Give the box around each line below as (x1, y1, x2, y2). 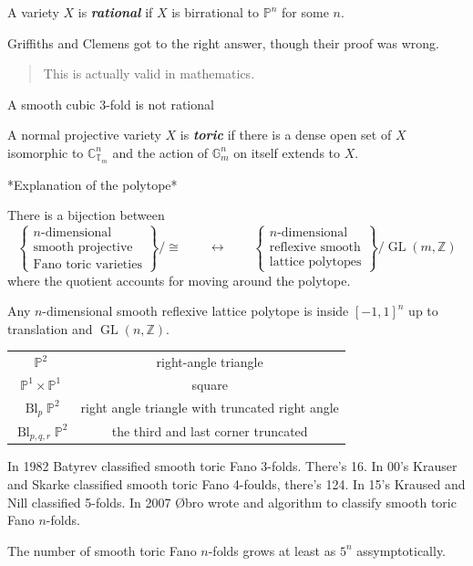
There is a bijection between (7, 205, 165, 225)
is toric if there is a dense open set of (180, 125, 392, 144)
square (191, 374, 228, 393)
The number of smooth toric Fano (7, 540, 197, 560)
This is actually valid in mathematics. (43, 64, 255, 83)
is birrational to (171, 3, 260, 21)
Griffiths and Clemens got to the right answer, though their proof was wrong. (7, 33, 439, 52)
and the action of (112, 142, 209, 162)
